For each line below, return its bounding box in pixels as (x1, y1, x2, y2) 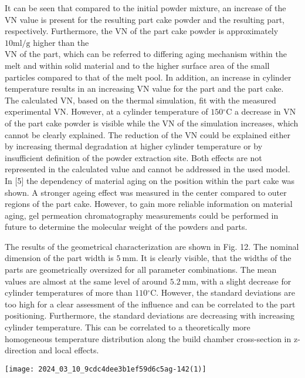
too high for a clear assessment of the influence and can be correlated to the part (5, 297, 296, 310)
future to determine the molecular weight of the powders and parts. (5, 220, 248, 233)
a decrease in (234, 105, 281, 118)
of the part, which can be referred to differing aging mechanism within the (19, 48, 287, 60)
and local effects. (39, 344, 99, 356)
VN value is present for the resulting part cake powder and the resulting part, (5, 13, 284, 25)
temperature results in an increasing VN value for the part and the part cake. (5, 82, 284, 95)
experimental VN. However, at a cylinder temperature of (5, 105, 208, 118)
